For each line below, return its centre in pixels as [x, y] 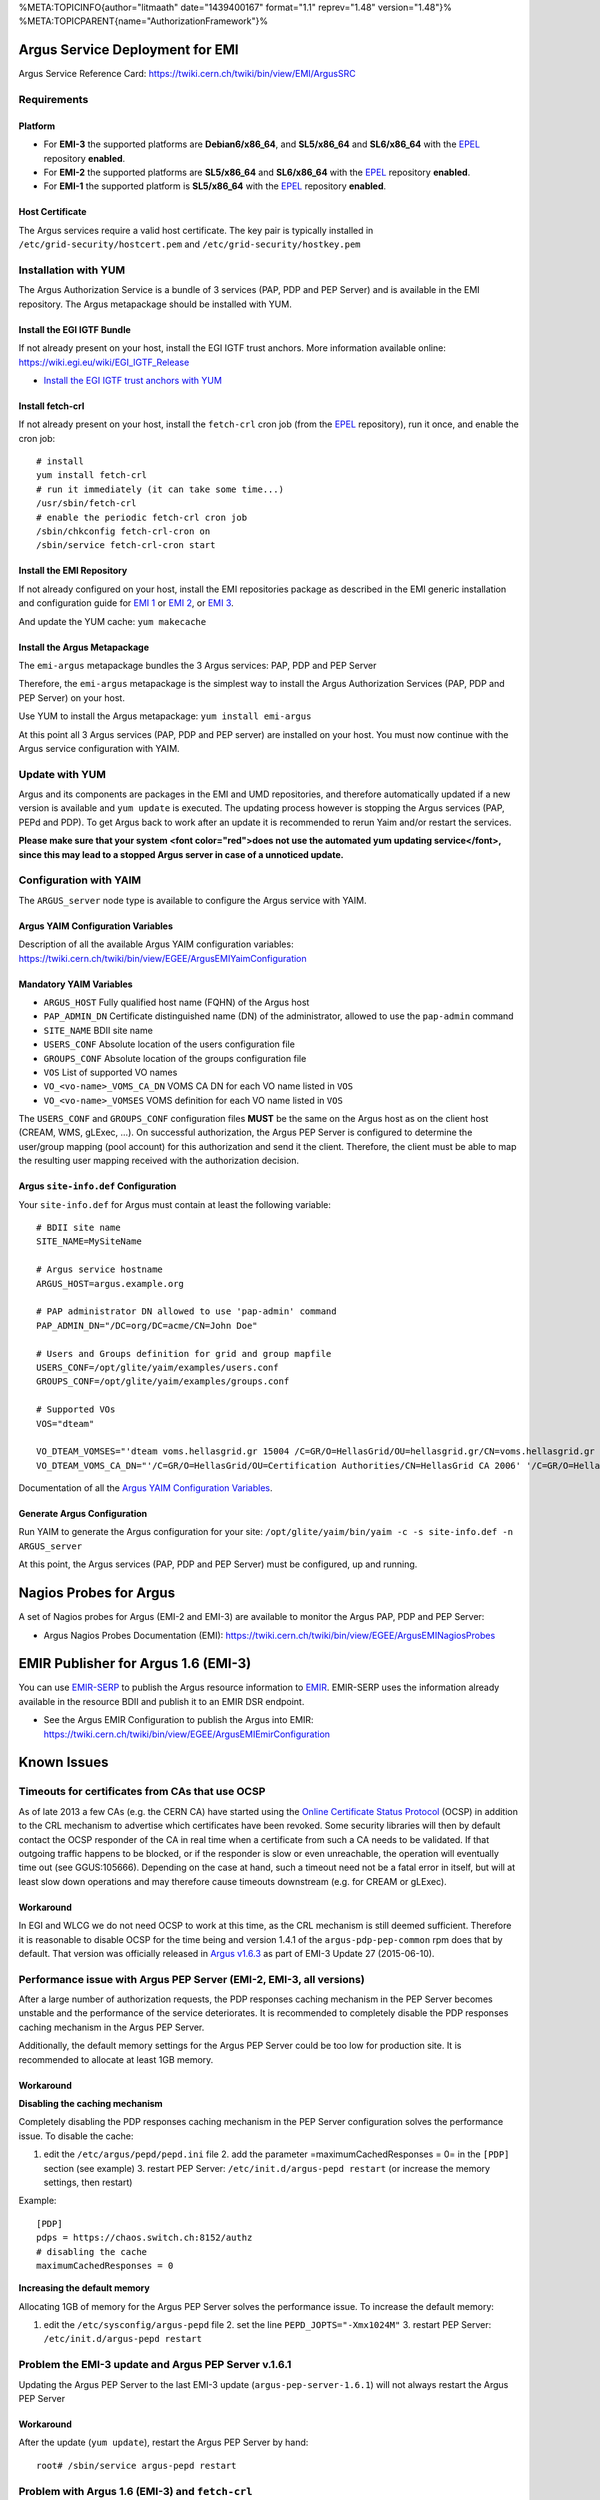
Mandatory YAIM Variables [76, 984]
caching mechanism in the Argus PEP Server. [111, 2027]
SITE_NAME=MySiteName [89, 1241]
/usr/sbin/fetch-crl [86, 503]
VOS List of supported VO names [110, 1072]
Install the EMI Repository [73, 571]
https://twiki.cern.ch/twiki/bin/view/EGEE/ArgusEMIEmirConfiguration [186, 1734]
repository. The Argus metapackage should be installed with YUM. [155, 304]
